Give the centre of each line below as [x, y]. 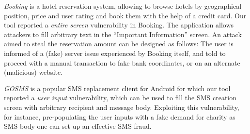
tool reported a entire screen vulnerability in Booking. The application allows [119, 25]
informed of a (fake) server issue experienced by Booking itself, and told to [115, 53]
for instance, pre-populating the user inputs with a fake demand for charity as [120, 116]
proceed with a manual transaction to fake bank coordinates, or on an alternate [122, 62]
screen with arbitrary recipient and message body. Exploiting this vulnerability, [122, 107]
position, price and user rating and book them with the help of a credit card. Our [125, 15]
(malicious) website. [33, 72]
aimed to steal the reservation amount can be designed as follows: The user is [119, 44]
